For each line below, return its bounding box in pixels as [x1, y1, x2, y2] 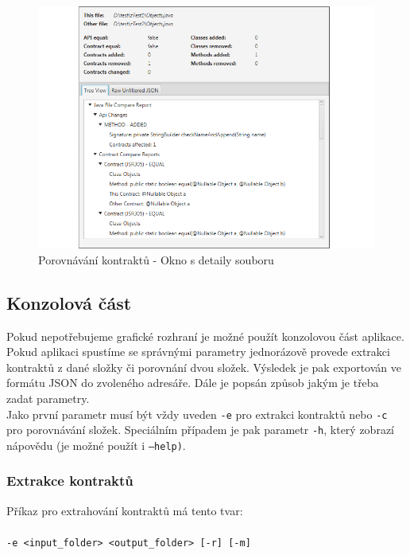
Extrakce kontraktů [6, 471, 133, 491]
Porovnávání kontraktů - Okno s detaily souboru [38, 251, 274, 268]
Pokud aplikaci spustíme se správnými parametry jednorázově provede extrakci [6, 343, 390, 360]
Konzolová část [6, 290, 132, 315]
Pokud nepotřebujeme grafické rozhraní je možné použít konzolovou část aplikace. [6, 327, 404, 344]
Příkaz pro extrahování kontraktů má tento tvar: [6, 502, 243, 518]
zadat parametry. [6, 390, 90, 406]
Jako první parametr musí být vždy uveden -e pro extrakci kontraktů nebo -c [6, 405, 388, 422]
